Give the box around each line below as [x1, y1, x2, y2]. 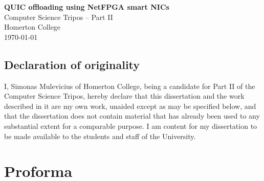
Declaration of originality [4, 56, 140, 72]
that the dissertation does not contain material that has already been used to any [4, 110, 260, 121]
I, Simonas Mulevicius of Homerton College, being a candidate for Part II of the [4, 80, 255, 91]
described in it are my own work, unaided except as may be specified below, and [4, 100, 256, 111]
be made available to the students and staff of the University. [4, 130, 196, 141]
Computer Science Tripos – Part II [4, 11, 113, 22]
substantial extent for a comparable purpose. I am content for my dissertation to [4, 120, 257, 131]
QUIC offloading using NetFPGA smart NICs [4, 2, 169, 12]
